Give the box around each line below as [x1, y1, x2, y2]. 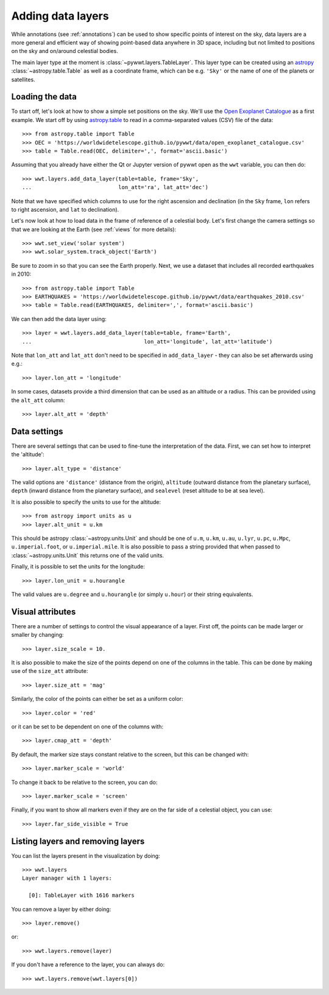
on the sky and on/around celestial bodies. [11, 48, 118, 55]
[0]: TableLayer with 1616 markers [28, 892, 135, 899]
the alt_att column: [11, 397, 65, 404]
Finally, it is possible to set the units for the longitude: [11, 563, 146, 570]
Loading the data [11, 92, 77, 102]
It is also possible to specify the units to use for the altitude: [11, 498, 161, 506]
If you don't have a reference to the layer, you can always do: [11, 961, 165, 968]
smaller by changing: [11, 631, 64, 639]
